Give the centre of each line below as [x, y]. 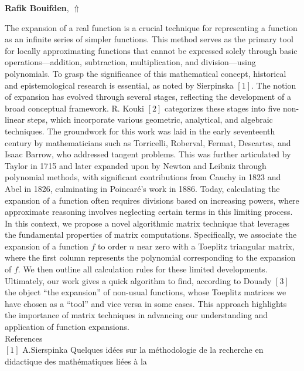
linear [15, 119]
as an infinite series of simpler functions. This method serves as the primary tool [149, 39]
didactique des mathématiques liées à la [76, 361]
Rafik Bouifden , [37, 8]
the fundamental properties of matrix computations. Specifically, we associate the [151, 235]
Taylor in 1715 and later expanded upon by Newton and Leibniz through [136, 165]
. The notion [274, 85]
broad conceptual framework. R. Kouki [74, 108]
